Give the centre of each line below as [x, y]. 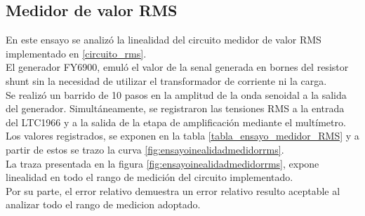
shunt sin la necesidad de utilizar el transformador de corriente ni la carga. [166, 80]
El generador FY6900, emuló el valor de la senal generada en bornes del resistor [177, 67]
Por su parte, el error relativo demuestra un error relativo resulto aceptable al [173, 190]
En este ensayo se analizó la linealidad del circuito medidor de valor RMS [164, 40]
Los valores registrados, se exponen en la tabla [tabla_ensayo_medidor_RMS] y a [182, 136]
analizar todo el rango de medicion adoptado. [103, 204]
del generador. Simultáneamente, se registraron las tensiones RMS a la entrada [175, 108]
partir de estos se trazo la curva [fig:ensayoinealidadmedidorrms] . [145, 149]
